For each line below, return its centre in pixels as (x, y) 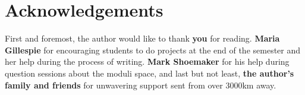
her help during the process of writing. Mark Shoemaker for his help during (147, 61)
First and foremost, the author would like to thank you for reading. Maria (142, 38)
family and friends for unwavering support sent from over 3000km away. (141, 85)
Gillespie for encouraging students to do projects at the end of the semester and (153, 50)
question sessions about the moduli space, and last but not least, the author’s (150, 73)
